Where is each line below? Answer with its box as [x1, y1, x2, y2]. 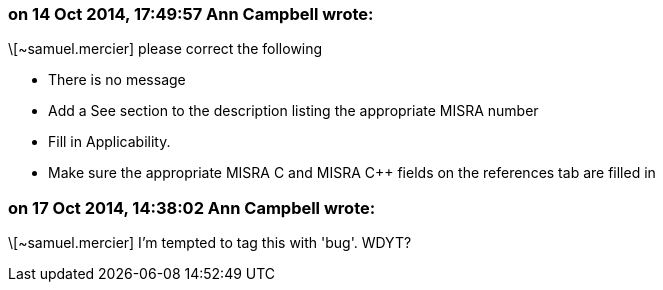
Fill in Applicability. [48, 133, 171, 151]
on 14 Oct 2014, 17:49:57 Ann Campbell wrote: [8, 4, 374, 24]
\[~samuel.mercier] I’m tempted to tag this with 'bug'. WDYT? [8, 234, 412, 252]
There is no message [48, 71, 186, 89]
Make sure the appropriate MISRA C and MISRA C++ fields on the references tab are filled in [48, 164, 656, 182]
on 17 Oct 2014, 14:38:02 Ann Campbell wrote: [8, 197, 376, 218]
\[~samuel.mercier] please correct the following [8, 40, 323, 58]
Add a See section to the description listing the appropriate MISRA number [48, 102, 539, 120]
